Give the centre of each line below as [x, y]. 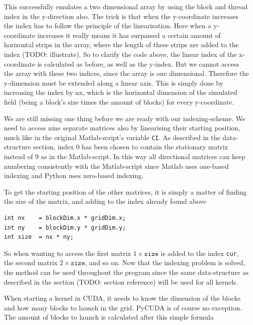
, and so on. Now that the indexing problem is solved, [165, 262]
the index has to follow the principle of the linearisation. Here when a [108, 26]
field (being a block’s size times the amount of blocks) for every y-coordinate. [119, 101]
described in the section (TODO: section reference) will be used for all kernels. [121, 281]
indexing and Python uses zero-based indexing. [74, 175]
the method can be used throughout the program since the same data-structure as [126, 272]
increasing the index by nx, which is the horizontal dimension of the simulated [121, 92]
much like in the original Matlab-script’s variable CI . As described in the [112, 137]
